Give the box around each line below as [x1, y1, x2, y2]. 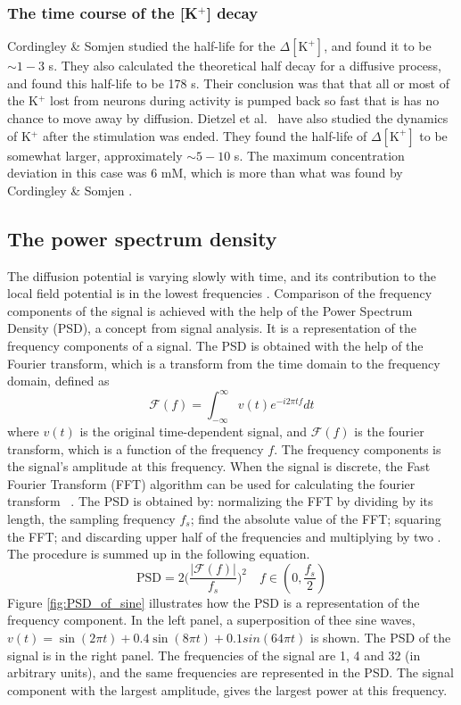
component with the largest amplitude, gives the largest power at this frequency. [7, 680, 448, 699]
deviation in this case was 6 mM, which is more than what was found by [7, 163, 403, 182]
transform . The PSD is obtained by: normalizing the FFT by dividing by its [7, 492, 433, 510]
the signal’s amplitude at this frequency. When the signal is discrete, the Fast [7, 457, 431, 476]
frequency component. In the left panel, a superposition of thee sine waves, [7, 610, 416, 629]
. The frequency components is [274, 439, 441, 458]
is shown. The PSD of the [309, 627, 451, 646]
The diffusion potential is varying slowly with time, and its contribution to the [7, 266, 437, 285]
